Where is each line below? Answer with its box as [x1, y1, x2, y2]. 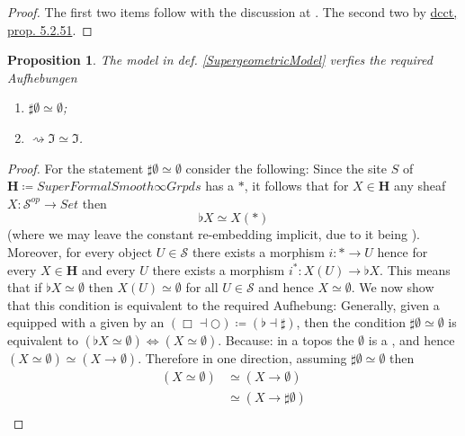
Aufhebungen [7, 67, 77, 86]
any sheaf [394, 176, 446, 195]
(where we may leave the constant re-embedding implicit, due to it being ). [7, 225, 421, 244]
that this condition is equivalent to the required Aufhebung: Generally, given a [7, 295, 440, 314]
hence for [377, 242, 428, 261]
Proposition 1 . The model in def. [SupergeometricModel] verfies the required [7, 50, 433, 69]
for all [185, 278, 219, 297]
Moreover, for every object [7, 242, 153, 261]
